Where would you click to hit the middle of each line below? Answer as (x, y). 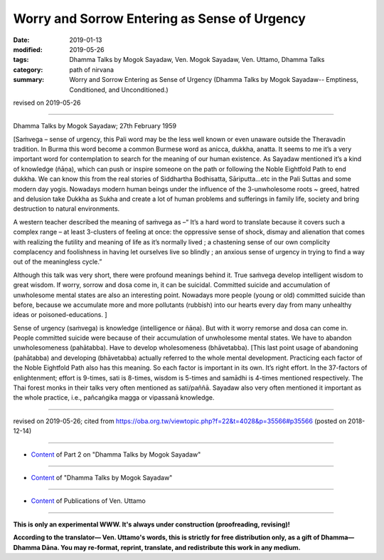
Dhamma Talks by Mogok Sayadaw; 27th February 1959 (95, 126)
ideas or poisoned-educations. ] (60, 315)
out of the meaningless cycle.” (58, 262)
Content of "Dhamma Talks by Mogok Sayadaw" (102, 478)
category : (28, 69)
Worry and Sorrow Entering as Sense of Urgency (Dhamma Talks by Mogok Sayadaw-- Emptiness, (214, 80)
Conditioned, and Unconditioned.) (119, 90)
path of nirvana (91, 69)
